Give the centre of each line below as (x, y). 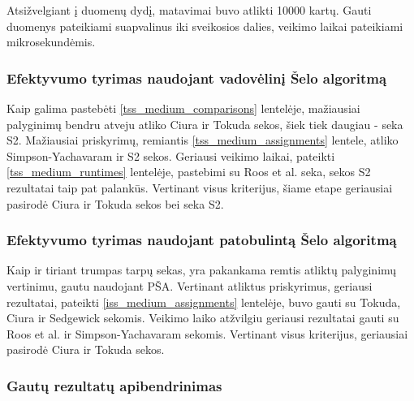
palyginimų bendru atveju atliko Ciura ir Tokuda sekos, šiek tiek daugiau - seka (205, 124)
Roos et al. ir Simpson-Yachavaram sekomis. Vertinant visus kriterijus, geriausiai (207, 333)
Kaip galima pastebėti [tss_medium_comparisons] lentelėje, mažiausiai (183, 108)
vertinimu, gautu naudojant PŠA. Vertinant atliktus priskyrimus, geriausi (190, 285)
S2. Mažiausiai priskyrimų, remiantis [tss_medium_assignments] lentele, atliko (203, 140)
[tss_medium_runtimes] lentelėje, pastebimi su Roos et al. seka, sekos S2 (189, 172)
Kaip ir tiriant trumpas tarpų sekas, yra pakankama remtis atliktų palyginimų (202, 270)
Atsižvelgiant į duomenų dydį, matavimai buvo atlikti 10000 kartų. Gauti (189, 10)
